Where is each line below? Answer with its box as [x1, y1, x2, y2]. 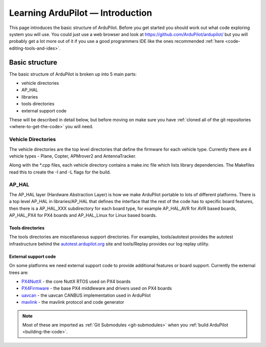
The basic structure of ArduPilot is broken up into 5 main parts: [9, 71, 137, 77]
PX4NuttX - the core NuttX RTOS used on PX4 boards [21, 278, 131, 284]
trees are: [9, 269, 29, 276]
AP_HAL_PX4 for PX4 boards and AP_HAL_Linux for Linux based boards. [9, 212, 157, 218]
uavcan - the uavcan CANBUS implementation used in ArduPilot [21, 292, 151, 298]
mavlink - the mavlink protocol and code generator [21, 299, 125, 305]
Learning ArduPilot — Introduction [9, 7, 152, 18]
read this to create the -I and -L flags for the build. [9, 169, 111, 175]
